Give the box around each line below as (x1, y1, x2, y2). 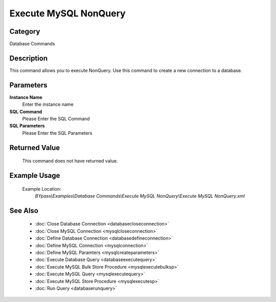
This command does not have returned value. (22, 158, 118, 164)
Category (9, 27, 40, 36)
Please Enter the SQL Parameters (22, 130, 93, 136)
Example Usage (9, 171, 60, 180)
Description (9, 54, 48, 62)
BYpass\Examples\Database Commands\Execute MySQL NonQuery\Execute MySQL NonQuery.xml (35, 193, 245, 199)
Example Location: (22, 185, 61, 192)
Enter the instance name (22, 101, 74, 107)
